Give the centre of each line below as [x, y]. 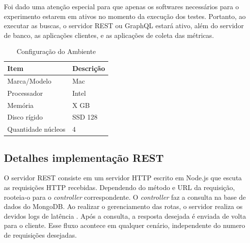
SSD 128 [85, 117]
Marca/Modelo [29, 80]
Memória [21, 105]
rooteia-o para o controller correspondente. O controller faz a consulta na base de [125, 197]
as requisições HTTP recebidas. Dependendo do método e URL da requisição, [119, 187]
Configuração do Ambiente [56, 51]
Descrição [89, 68]
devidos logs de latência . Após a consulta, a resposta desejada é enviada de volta [125, 216]
